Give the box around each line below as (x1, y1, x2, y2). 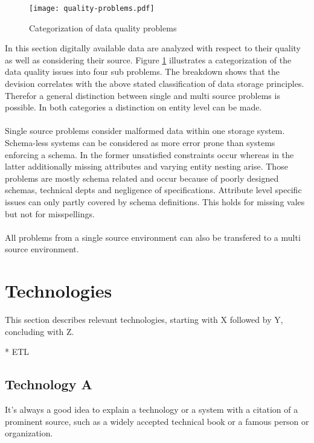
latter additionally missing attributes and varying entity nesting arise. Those (5, 160, 288, 173)
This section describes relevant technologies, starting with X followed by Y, (5, 313, 283, 326)
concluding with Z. (5, 325, 74, 337)
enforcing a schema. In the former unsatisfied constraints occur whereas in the (5, 148, 294, 161)
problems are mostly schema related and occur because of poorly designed (5, 171, 279, 184)
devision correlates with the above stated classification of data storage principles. (5, 77, 304, 90)
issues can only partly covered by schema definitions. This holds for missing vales (5, 195, 305, 208)
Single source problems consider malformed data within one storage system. (5, 124, 285, 137)
